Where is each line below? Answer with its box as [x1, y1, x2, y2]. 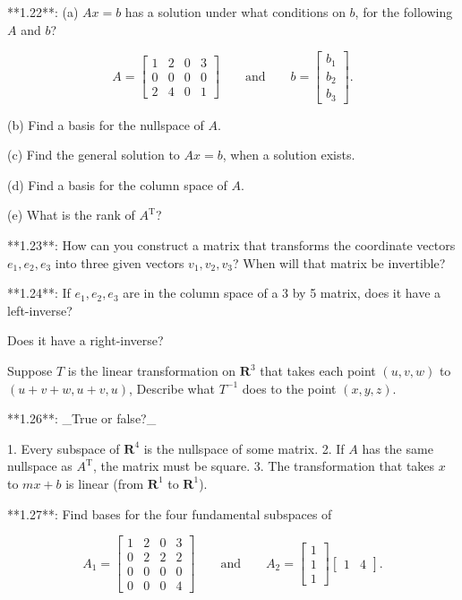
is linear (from [65, 474, 144, 492]
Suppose [7, 361, 53, 379]
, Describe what [128, 378, 215, 397]
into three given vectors [55, 253, 184, 272]
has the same [362, 439, 433, 457]
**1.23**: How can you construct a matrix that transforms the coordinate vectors [7, 236, 456, 255]
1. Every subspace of [7, 439, 120, 457]
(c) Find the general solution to [7, 145, 180, 164]
